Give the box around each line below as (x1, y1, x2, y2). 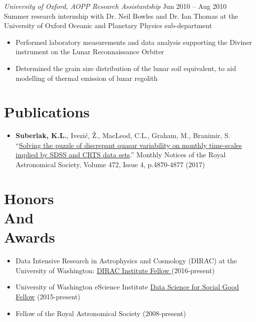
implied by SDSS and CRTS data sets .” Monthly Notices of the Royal (15, 149, 226, 160)
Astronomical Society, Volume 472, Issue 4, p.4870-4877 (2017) (15, 159, 205, 170)
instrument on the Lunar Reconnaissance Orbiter (15, 46, 164, 57)
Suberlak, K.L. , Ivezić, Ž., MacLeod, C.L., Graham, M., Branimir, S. (15, 130, 230, 141)
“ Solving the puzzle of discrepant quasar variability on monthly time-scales (15, 140, 242, 150)
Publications (4, 102, 90, 122)
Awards (4, 227, 55, 247)
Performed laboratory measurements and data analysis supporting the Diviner (15, 36, 252, 47)
